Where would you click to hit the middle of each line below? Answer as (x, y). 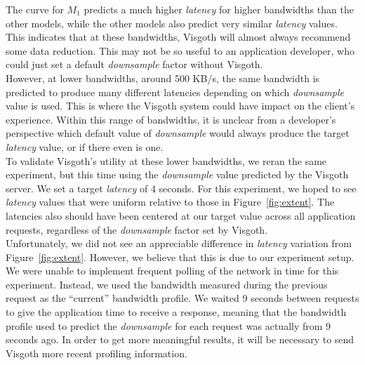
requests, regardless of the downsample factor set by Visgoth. (137, 229)
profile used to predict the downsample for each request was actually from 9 (168, 325)
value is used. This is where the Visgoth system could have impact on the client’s (180, 106)
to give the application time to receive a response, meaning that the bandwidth (176, 312)
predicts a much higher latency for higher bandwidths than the (219, 9)
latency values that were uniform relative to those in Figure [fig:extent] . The (170, 202)
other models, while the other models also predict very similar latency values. (172, 23)
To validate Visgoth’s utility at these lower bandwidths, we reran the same (166, 160)
